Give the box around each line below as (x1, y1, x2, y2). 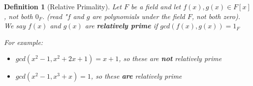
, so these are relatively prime (91, 71, 182, 81)
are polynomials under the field (92, 11, 185, 21)
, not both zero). (191, 11, 240, 21)
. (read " (42, 11, 67, 21)
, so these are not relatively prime (119, 53, 222, 64)
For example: (4, 37, 43, 47)
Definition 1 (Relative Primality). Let (4, 1, 122, 11)
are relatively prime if (85, 21, 158, 31)
